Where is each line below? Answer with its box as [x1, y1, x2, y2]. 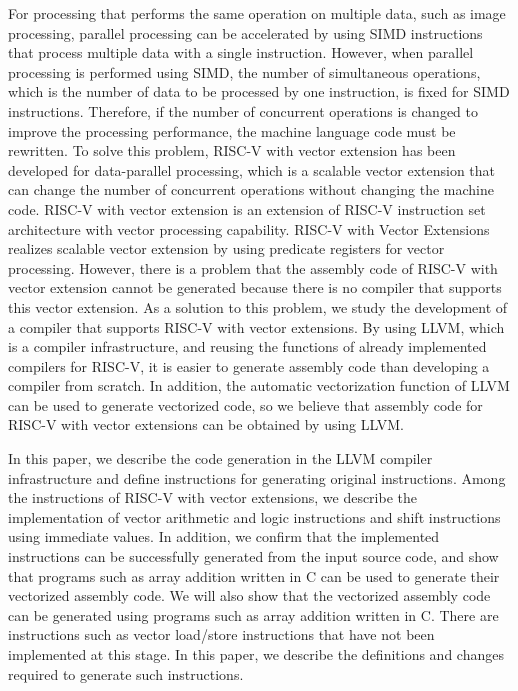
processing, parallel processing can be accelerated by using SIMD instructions [8, 22, 483, 43]
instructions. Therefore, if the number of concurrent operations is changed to [8, 100, 478, 121]
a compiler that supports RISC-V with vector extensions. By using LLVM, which [8, 316, 505, 337]
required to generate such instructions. [8, 663, 244, 684]
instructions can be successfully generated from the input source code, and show [8, 546, 499, 567]
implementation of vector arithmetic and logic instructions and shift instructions [8, 506, 501, 527]
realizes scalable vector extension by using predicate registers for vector [8, 238, 445, 259]
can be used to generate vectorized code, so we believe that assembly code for [8, 394, 483, 415]
